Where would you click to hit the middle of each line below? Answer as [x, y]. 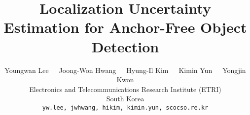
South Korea [125, 99]
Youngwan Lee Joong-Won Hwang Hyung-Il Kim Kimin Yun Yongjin [125, 70]
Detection [125, 46]
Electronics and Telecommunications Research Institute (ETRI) [125, 89]
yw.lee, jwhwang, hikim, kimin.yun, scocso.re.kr [125, 107]
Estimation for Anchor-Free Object [125, 27]
